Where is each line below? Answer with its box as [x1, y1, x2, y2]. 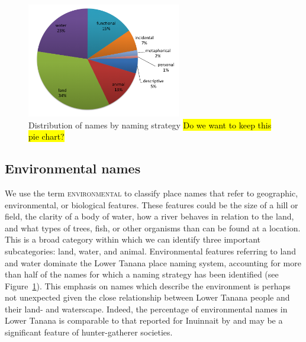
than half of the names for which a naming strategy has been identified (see [5, 268, 279, 280]
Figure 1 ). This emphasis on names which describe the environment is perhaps [5, 279, 291, 292]
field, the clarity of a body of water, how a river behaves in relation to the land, [5, 210, 294, 222]
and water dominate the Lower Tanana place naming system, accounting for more [5, 256, 301, 269]
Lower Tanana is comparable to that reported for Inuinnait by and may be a [5, 314, 283, 327]
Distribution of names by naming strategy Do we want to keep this [28, 118, 272, 131]
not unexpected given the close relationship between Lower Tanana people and [5, 291, 290, 304]
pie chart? [28, 130, 65, 143]
